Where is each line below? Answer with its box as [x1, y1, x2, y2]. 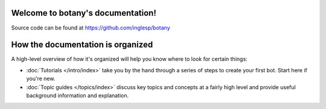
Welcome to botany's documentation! [11, 8, 157, 18]
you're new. [26, 75, 56, 83]
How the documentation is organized [11, 40, 153, 50]
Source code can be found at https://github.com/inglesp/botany [11, 24, 170, 31]
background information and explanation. [26, 92, 129, 99]
